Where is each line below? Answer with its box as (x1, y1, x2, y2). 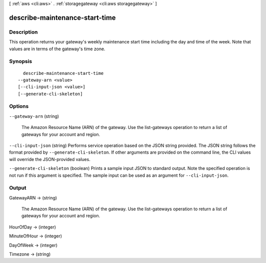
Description (9, 29, 38, 35)
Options (9, 103, 29, 110)
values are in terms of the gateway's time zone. (9, 46, 105, 52)
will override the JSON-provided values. (9, 156, 91, 162)
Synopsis (9, 58, 32, 65)
